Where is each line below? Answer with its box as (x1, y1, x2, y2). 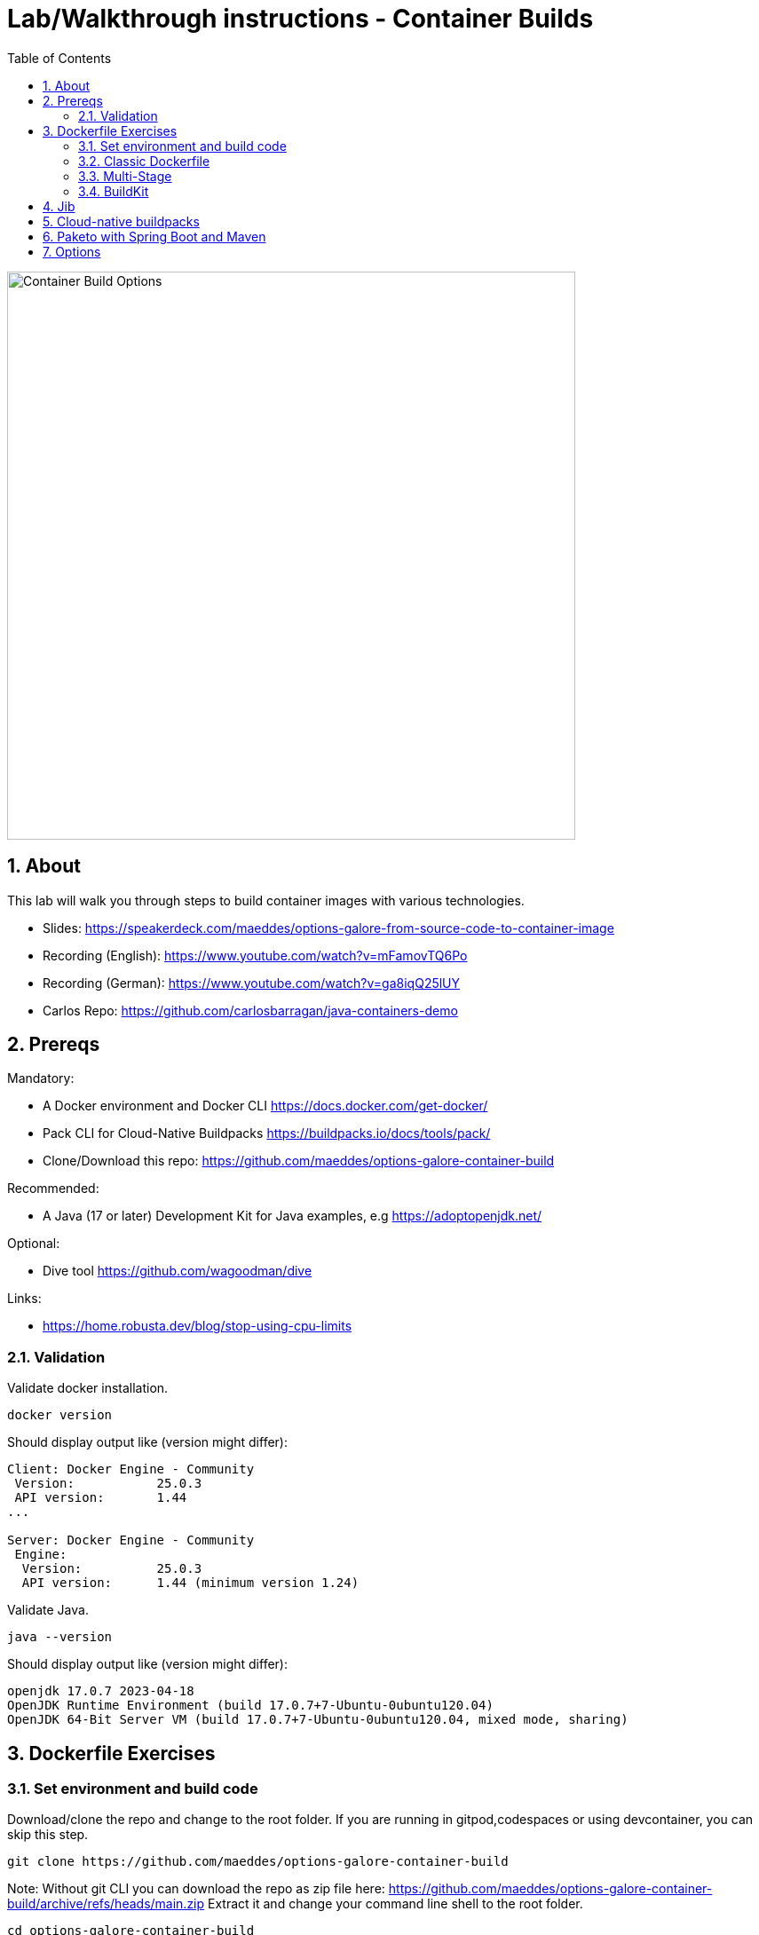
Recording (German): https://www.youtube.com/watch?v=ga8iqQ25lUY (43, 975, 461, 991)
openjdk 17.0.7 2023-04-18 (7, 1684, 194, 1699)
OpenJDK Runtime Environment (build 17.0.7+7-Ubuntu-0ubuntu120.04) (7, 1698, 494, 1713)
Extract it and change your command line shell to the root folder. (208, 1896, 583, 1912)
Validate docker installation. (7, 1380, 169, 1396)
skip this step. (7, 1827, 89, 1843)
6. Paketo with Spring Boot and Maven (43, 228, 266, 244)
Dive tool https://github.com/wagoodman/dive (43, 1263, 312, 1279)
